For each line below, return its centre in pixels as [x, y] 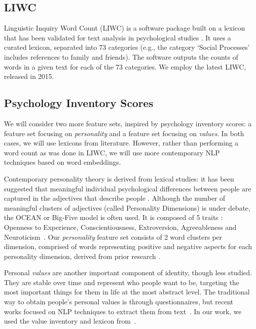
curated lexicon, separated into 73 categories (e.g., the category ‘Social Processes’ [127, 47]
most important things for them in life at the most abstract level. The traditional [127, 292]
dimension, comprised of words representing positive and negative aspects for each [128, 246]
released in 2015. [29, 76]
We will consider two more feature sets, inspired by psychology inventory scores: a [128, 123]
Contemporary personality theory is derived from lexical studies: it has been [119, 178]
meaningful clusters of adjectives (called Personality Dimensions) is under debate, [127, 207]
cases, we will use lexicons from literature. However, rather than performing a [121, 143]
